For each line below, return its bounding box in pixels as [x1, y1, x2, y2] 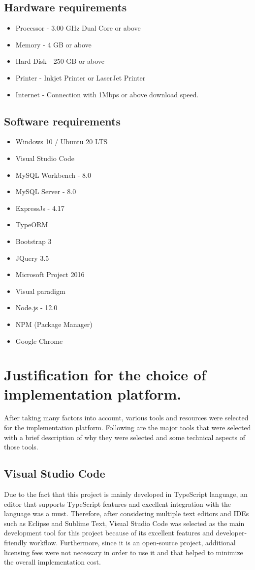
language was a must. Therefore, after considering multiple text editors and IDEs [4, 508, 249, 519]
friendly [4, 537, 27, 547]
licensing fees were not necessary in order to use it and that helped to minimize [4, 547, 243, 557]
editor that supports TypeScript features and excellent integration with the [4, 498, 231, 509]
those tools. [4, 442, 38, 452]
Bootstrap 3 [15, 236, 52, 246]
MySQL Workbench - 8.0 [15, 169, 91, 180]
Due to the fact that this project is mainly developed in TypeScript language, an [4, 489, 248, 499]
